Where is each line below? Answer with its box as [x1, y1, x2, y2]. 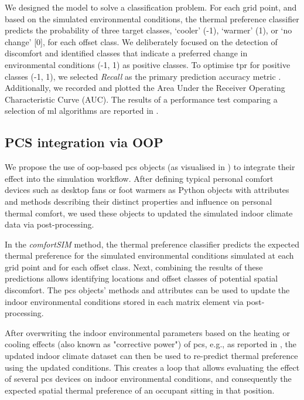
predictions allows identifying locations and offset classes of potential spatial [5, 272, 278, 284]
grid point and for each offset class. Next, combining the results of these [5, 260, 263, 273]
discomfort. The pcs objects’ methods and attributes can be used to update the [5, 284, 290, 296]
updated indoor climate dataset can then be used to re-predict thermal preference [5, 350, 298, 362]
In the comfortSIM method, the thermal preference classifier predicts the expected [5, 238, 300, 250]
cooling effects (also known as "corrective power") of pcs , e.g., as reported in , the [5, 338, 296, 350]
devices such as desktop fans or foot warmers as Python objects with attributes [5, 184, 289, 196]
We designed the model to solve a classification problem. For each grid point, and [5, 1, 297, 13]
